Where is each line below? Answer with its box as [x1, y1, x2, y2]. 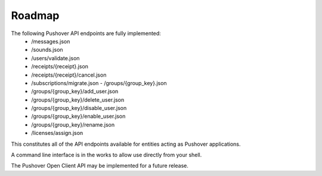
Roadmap [11, 9, 60, 22]
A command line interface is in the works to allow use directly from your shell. [11, 152, 202, 159]
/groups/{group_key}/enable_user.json [31, 113, 126, 120]
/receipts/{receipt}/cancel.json [31, 71, 107, 78]
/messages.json [31, 37, 70, 45]
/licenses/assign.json [31, 130, 83, 137]
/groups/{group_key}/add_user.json [31, 88, 119, 95]
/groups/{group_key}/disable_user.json [31, 105, 127, 112]
